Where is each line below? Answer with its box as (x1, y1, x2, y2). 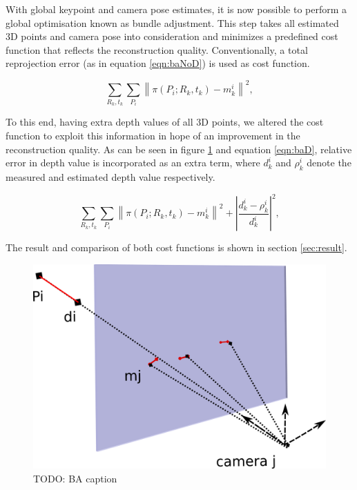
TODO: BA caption (33, 471, 117, 485)
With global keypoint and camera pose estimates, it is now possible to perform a (6, 2, 347, 16)
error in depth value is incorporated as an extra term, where (6, 155, 260, 170)
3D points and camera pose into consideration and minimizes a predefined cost (6, 29, 338, 43)
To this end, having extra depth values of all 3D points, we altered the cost (6, 115, 324, 129)
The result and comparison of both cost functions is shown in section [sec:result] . (6, 240, 347, 255)
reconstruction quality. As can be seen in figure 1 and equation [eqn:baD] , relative (6, 141, 352, 156)
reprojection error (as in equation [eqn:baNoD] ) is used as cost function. (6, 56, 310, 70)
